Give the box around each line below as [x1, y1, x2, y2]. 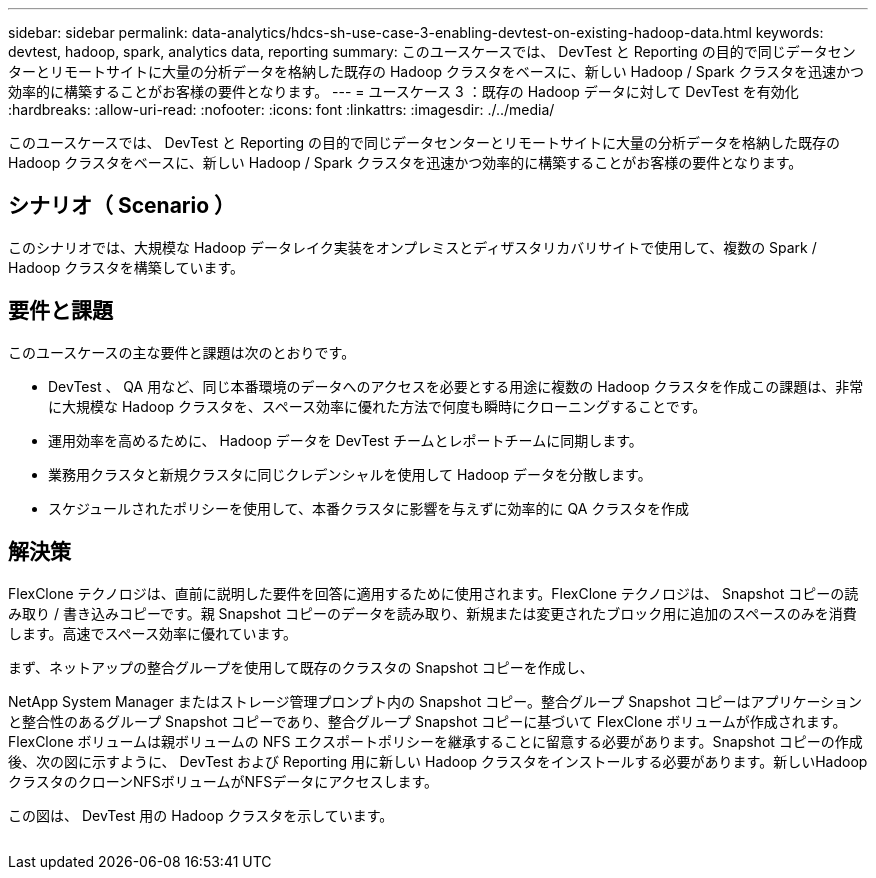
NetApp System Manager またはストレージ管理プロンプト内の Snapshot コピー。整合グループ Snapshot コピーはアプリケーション [8, 692, 863, 710]
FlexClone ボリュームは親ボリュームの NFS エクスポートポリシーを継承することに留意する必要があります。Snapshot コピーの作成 [8, 732, 863, 750]
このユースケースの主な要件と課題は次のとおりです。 [8, 343, 356, 361]
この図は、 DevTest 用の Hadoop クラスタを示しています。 [8, 806, 394, 824]
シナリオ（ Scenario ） [8, 193, 236, 219]
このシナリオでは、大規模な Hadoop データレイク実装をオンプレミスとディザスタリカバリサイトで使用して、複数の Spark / [8, 238, 817, 256]
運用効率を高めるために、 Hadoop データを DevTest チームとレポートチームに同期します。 [48, 431, 643, 449]
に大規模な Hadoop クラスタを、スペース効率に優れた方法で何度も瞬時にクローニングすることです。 [48, 397, 707, 415]
